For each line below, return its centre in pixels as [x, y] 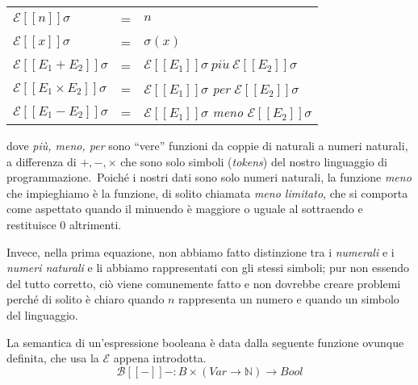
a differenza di [42, 161]
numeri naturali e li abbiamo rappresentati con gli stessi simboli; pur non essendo [208, 268]
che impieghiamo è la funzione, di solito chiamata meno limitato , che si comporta [207, 192]
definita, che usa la [53, 358]
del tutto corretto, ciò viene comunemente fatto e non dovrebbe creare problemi [204, 283]
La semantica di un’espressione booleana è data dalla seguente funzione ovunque [205, 342]
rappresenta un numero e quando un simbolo [289, 299]
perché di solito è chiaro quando [86, 299]
